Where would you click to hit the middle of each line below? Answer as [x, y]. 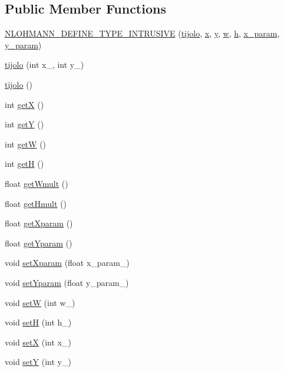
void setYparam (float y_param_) [67, 282]
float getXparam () [39, 223]
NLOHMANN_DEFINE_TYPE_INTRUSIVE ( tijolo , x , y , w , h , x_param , [142, 33]
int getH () [24, 164]
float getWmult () [37, 183]
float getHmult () [36, 203]
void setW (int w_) [40, 302]
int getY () [24, 124]
